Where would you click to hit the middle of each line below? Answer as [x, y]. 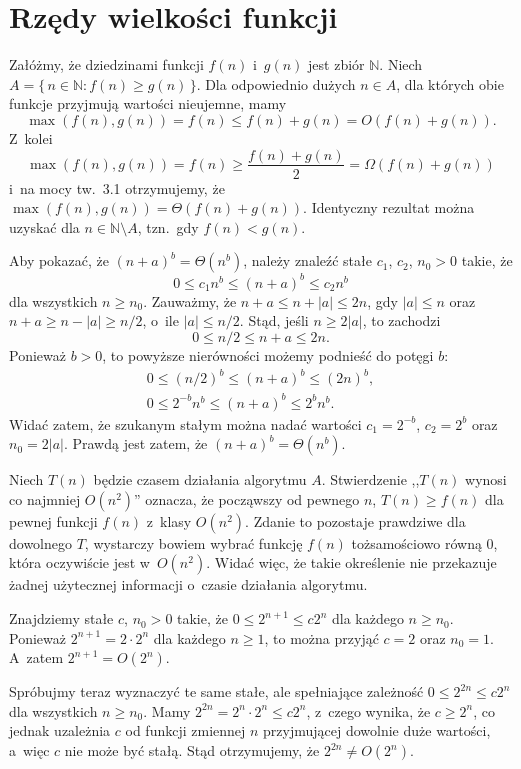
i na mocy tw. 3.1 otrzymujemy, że [117, 187]
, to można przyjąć [321, 637]
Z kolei [31, 137]
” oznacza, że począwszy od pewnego [247, 498]
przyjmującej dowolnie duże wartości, [377, 730]
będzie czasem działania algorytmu [200, 479]
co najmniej [45, 498]
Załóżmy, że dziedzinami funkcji [106, 64]
